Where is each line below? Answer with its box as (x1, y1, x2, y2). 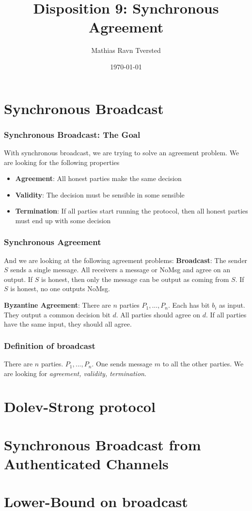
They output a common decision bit (4, 309, 110, 319)
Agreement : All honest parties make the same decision (15, 173, 182, 183)
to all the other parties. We (162, 359, 244, 369)
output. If (4, 274, 33, 284)
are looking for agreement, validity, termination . (4, 368, 146, 378)
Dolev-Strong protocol (4, 396, 156, 416)
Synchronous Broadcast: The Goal (4, 128, 141, 140)
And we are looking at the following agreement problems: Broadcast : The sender (4, 255, 248, 265)
